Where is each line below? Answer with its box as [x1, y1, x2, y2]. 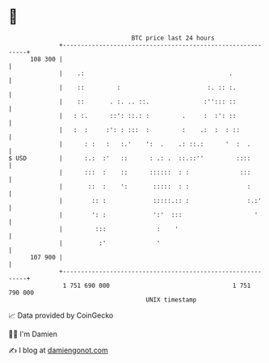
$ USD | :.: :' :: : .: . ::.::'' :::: [8, 154, 251, 163]
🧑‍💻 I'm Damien [8, 329, 58, 339]
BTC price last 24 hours [131, 34, 216, 42]
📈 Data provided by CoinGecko [8, 310, 114, 320]
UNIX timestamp [145, 295, 197, 304]
